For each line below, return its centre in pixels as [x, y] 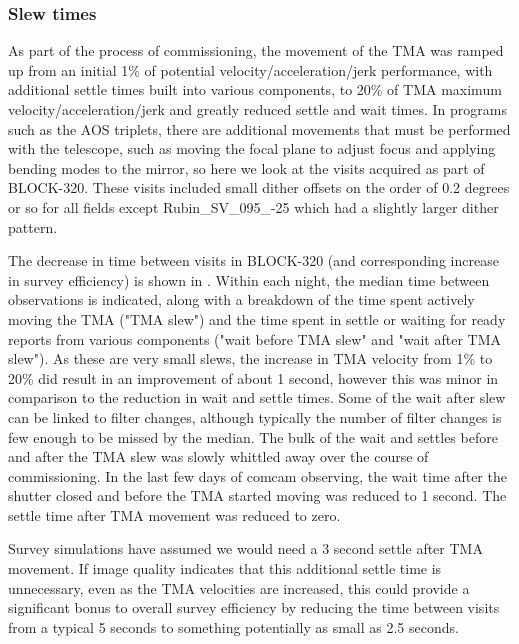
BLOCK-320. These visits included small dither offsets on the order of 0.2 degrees [259, 187]
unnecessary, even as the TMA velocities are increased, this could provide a [239, 587]
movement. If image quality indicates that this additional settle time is [225, 568]
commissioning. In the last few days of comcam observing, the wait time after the [257, 475]
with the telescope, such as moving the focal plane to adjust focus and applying [252, 148]
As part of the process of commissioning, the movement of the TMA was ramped [256, 50]
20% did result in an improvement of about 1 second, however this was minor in [253, 377]
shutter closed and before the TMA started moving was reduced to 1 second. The [257, 495]
